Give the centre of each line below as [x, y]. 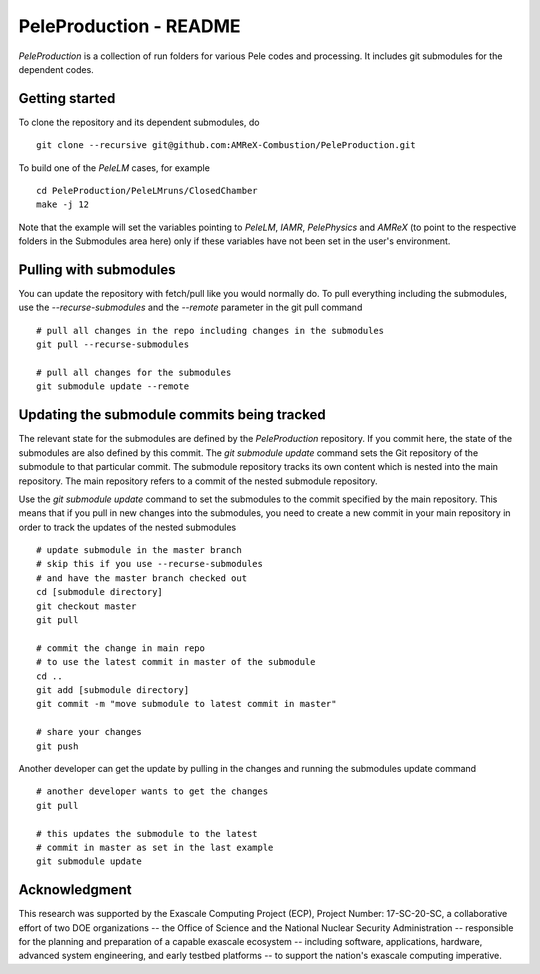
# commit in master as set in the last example [155, 847]
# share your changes [89, 732]
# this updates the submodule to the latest [147, 833]
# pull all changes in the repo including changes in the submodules [210, 330]
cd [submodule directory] [100, 592]
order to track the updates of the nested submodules [127, 527]
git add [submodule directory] [113, 689]
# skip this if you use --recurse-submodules [150, 564]
